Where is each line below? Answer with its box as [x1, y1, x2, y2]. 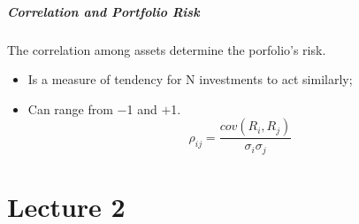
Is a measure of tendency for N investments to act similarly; [27, 70, 353, 89]
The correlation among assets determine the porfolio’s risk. [7, 40, 326, 58]
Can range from [27, 99, 113, 118]
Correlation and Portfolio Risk [7, 2, 200, 20]
